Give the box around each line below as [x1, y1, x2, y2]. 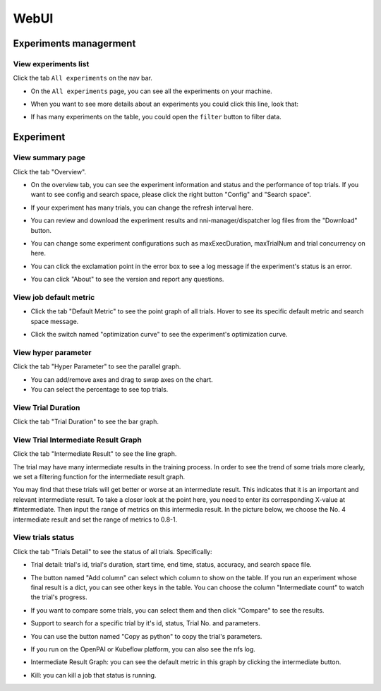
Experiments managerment [13, 37, 136, 49]
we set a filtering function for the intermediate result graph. [13, 473, 186, 481]
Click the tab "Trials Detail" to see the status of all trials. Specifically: [13, 547, 212, 555]
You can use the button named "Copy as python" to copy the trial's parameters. [30, 632, 262, 640]
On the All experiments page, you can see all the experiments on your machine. [30, 87, 272, 95]
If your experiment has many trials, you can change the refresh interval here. [30, 203, 254, 212]
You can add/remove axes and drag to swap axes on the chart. [30, 375, 213, 384]
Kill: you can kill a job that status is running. [30, 671, 157, 679]
